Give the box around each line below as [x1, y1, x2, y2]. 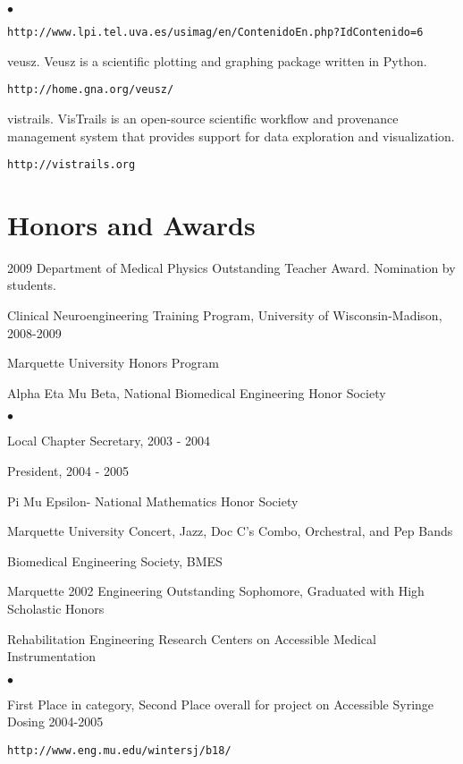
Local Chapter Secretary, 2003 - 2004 [7, 431, 211, 450]
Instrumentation [7, 647, 96, 666]
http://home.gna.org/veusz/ [7, 83, 174, 97]
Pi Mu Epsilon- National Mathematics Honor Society [7, 491, 299, 510]
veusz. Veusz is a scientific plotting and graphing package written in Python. [7, 51, 427, 70]
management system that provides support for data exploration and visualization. [7, 126, 455, 145]
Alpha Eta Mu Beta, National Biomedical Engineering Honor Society [7, 383, 386, 402]
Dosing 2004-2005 [7, 712, 104, 731]
